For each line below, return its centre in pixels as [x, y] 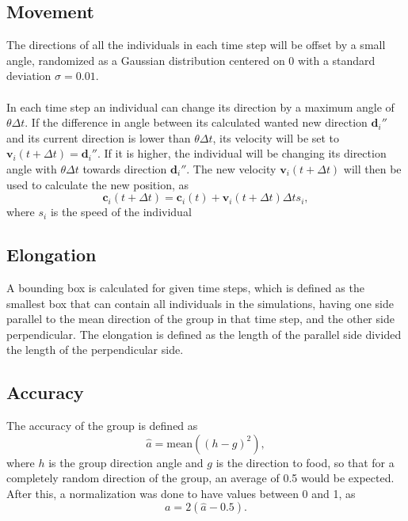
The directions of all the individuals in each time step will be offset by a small [196, 45]
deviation [29, 76]
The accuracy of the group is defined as [102, 426]
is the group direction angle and [126, 462]
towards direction [125, 168]
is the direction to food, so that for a [305, 462]
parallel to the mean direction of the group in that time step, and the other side [200, 319]
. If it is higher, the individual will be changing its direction [242, 153]
